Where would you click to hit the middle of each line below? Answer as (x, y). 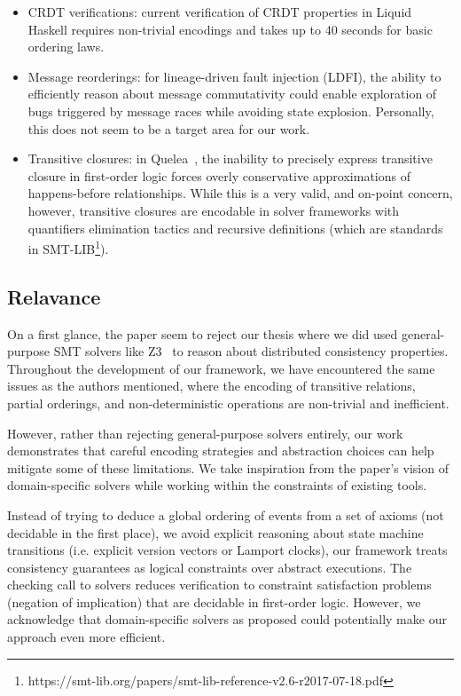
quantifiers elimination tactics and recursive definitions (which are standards (235, 228)
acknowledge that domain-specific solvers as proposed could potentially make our (227, 619)
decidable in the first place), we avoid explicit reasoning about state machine (215, 532)
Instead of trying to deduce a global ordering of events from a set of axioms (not (226, 514)
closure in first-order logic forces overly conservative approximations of (219, 175)
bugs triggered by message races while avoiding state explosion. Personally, (231, 111)
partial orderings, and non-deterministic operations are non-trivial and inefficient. (228, 403)
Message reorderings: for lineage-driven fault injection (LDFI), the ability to (234, 76)
